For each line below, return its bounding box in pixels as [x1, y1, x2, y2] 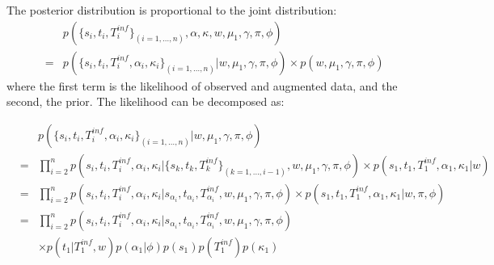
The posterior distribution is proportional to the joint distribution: [6, 2, 337, 18]
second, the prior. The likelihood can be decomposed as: [6, 93, 285, 110]
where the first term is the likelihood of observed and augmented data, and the [6, 77, 398, 94]
